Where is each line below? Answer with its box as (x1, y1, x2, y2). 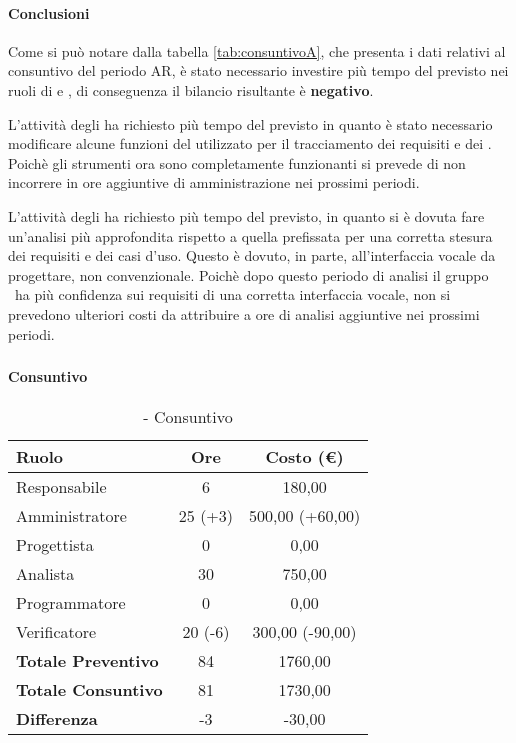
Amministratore (16, 504, 127, 528)
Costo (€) (265, 445, 344, 469)
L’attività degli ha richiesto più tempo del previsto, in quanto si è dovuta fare (8, 205, 485, 226)
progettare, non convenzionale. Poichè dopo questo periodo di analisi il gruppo (8, 264, 489, 285)
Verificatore (16, 620, 97, 644)
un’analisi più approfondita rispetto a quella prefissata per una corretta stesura (8, 225, 493, 246)
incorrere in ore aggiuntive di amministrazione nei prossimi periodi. (8, 172, 420, 193)
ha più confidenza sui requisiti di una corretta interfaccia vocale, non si (14, 284, 451, 305)
